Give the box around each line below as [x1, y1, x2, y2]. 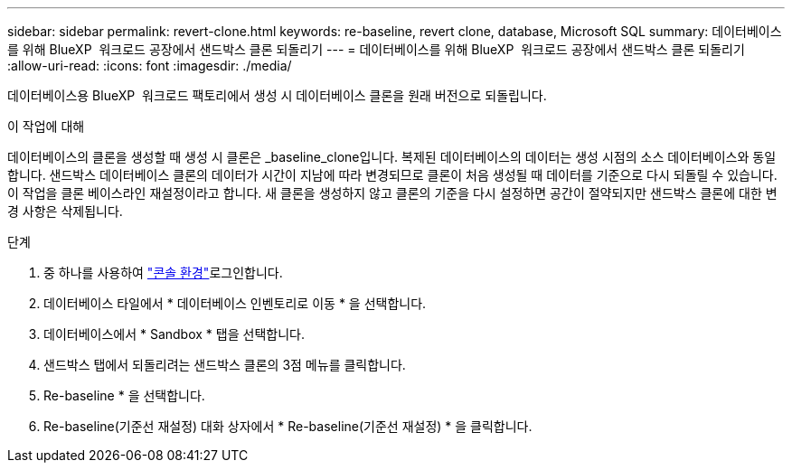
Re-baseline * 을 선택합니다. [43, 388, 205, 403]
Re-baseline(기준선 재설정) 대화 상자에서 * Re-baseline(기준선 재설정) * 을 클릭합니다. [43, 418, 533, 434]
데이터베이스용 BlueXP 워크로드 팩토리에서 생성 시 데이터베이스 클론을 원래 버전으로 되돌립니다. [7, 88, 547, 103]
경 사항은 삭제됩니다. [7, 203, 123, 219]
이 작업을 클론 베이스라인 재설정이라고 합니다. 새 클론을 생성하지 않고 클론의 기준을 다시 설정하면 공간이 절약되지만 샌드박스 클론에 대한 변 [7, 185, 778, 201]
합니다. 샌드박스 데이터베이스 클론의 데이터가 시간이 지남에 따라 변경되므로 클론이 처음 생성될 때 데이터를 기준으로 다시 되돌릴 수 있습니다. [7, 167, 778, 183]
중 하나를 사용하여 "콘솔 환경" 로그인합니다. [43, 265, 283, 280]
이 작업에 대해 [7, 118, 85, 134]
